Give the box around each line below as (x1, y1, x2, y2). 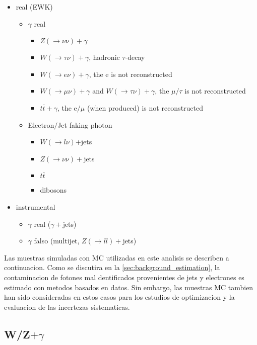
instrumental (16, 201, 55, 212)
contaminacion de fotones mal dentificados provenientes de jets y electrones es (4, 272, 244, 282)
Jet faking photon (57, 119, 112, 130)
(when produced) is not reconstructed (87, 102, 204, 113)
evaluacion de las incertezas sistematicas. (4, 301, 130, 312)
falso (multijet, (34, 235, 80, 246)
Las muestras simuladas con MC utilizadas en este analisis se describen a (4, 252, 229, 263)
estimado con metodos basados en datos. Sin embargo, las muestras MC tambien (4, 282, 253, 292)
